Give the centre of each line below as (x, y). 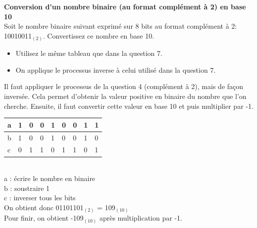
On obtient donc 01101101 (44, 207)
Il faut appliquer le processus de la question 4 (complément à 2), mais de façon (124, 86)
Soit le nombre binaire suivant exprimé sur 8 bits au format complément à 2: (121, 26)
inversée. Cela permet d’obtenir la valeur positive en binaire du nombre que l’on (125, 96)
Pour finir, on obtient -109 (44, 218)
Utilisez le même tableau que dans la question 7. (89, 53)
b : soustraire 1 (27, 188)
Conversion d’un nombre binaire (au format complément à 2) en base (125, 6)
